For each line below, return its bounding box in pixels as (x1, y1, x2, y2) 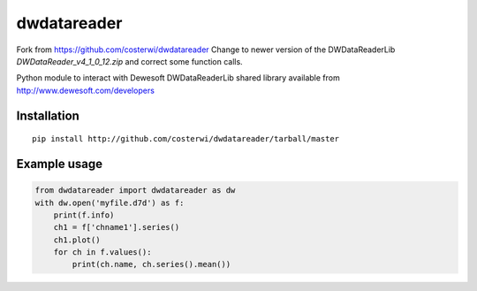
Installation (16, 108, 79, 123)
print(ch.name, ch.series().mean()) (72, 259, 231, 270)
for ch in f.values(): (53, 248, 152, 257)
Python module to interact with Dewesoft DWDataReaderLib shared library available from (16, 73, 340, 83)
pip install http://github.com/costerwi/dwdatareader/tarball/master (32, 134, 340, 144)
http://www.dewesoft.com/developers (16, 85, 155, 96)
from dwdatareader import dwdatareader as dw (34, 186, 236, 195)
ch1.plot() (53, 234, 101, 245)
